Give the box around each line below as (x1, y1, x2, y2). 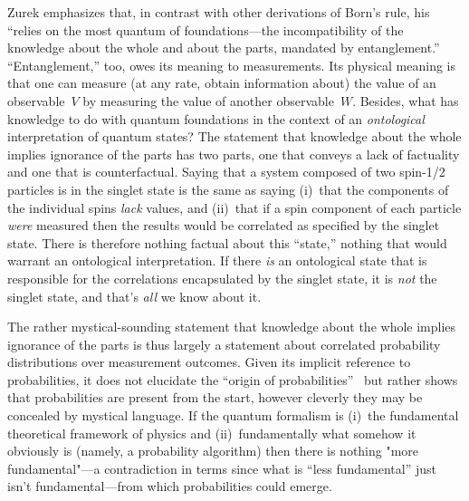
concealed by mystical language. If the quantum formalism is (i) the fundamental (7, 406, 459, 425)
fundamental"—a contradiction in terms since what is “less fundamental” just (7, 458, 436, 477)
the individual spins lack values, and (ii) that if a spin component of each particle (7, 198, 462, 217)
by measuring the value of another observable (82, 91, 334, 110)
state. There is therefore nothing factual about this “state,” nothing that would (7, 233, 447, 252)
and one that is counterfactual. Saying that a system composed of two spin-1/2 (7, 162, 445, 181)
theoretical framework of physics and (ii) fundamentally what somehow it (7, 423, 416, 442)
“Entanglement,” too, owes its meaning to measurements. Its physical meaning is (7, 55, 455, 74)
